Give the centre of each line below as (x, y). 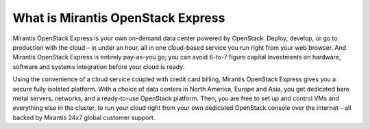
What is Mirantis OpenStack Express (119, 18)
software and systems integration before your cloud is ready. (99, 67)
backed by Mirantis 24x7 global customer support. (84, 117)
